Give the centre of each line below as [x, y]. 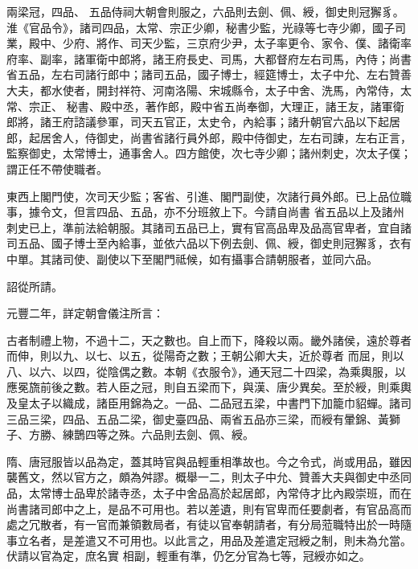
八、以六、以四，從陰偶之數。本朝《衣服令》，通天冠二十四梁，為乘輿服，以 [206, 371]
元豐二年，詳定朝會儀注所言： [85, 313]
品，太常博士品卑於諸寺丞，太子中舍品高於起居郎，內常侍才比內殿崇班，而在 [209, 493]
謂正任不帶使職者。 [57, 168]
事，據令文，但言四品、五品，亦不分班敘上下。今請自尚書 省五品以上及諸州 [205, 212]
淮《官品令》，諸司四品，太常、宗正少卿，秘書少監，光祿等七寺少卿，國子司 [206, 27]
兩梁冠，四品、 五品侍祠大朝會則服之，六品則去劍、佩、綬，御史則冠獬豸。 [205, 11]
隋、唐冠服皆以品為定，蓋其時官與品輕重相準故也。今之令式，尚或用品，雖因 [209, 461]
